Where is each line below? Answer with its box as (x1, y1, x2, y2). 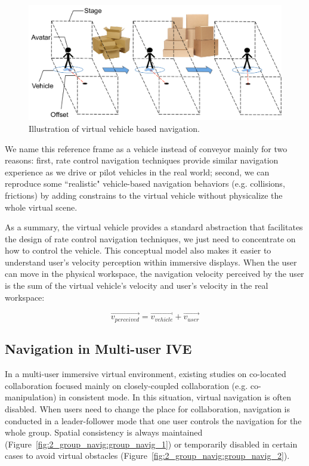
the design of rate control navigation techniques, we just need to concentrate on (5, 232, 296, 245)
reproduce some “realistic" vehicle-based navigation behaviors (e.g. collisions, (5, 177, 285, 190)
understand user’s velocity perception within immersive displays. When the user (5, 255, 297, 268)
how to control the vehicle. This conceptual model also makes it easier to (5, 244, 271, 257)
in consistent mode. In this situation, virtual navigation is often (59, 391, 291, 403)
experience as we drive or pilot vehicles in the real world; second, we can (5, 165, 270, 178)
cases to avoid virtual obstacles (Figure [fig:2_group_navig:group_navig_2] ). (5, 449, 290, 462)
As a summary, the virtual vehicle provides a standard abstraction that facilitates (5, 221, 303, 233)
